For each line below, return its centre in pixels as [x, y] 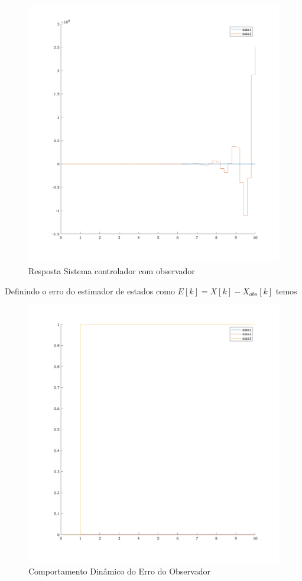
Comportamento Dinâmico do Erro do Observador [119, 571]
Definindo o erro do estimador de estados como [90, 290]
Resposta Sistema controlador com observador [112, 271]
